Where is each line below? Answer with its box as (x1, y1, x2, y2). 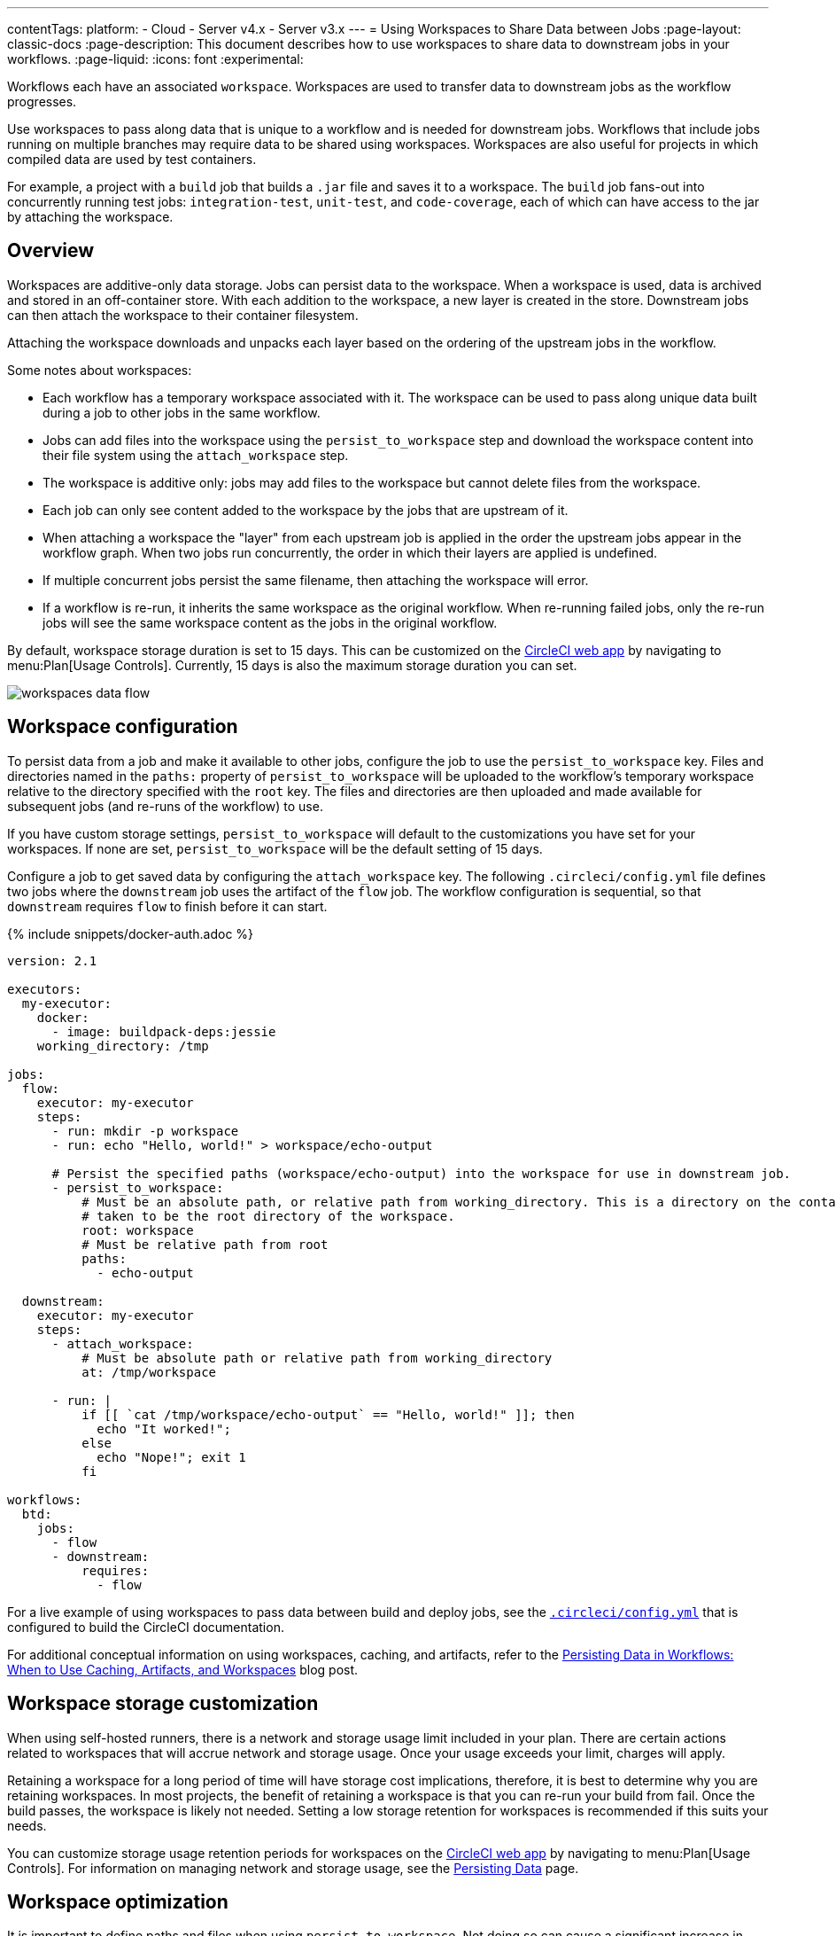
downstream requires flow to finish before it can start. (7, 898, 328, 914)
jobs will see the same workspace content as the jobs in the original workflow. (43, 614, 498, 630)
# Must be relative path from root (81, 1237, 329, 1252)
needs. (7, 1817, 47, 1833)
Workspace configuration (7, 715, 238, 738)
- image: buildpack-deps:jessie (51, 1024, 276, 1039)
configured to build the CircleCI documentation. (7, 1619, 284, 1635)
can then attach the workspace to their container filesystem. (7, 307, 359, 323)
